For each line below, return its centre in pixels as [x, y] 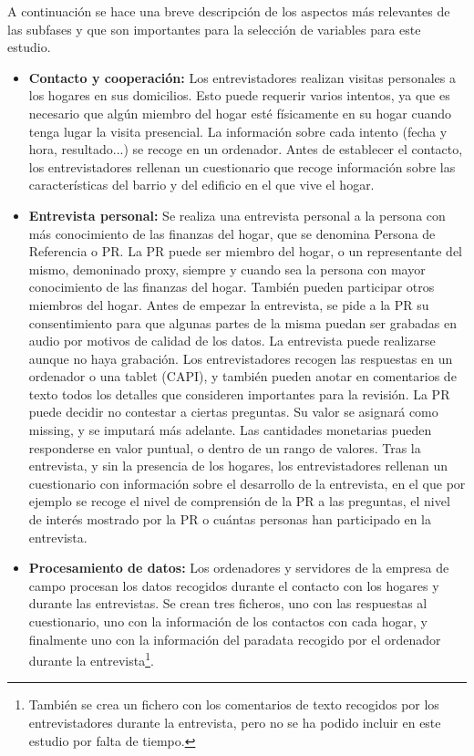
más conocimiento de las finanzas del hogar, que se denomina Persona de [232, 233]
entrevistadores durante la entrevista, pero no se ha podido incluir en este [235, 723]
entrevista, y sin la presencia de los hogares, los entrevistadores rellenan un [238, 466]
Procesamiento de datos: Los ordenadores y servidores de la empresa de [239, 568]
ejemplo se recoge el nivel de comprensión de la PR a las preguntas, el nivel [239, 501]
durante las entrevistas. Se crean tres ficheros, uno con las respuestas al [228, 603]
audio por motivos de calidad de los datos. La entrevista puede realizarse [232, 341]
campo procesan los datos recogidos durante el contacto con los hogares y [234, 585]
